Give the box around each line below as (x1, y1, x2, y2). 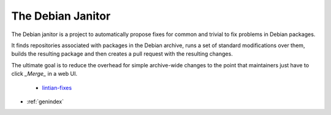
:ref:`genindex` (26, 98, 64, 105)
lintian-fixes (42, 84, 72, 91)
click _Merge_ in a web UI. (11, 70, 78, 78)
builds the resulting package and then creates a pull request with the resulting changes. (11, 50, 233, 57)
